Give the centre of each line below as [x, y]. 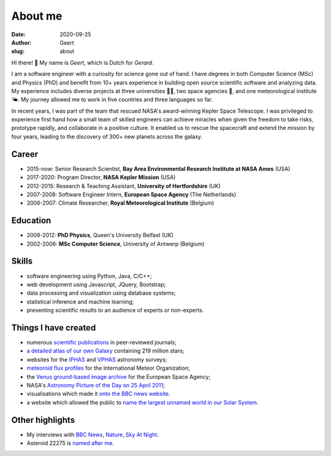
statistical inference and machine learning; [80, 302]
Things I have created [54, 328]
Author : [21, 42]
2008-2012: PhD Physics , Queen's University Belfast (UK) [100, 235]
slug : [18, 51]
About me [37, 16]
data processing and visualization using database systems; [101, 293]
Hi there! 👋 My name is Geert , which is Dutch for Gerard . [82, 63]
